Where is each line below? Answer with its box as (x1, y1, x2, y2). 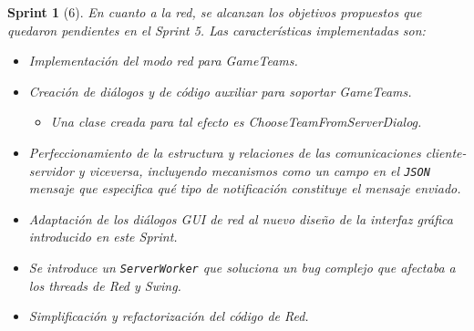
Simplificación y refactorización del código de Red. (28, 306, 309, 326)
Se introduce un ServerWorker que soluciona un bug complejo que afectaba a (28, 258, 456, 276)
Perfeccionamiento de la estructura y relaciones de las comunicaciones (28, 142, 421, 161)
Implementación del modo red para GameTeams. (28, 51, 298, 70)
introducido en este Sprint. (28, 227, 178, 246)
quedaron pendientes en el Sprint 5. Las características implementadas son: (7, 20, 426, 39)
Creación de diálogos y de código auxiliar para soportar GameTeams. (28, 81, 412, 100)
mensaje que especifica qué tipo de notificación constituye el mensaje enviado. (28, 179, 461, 198)
